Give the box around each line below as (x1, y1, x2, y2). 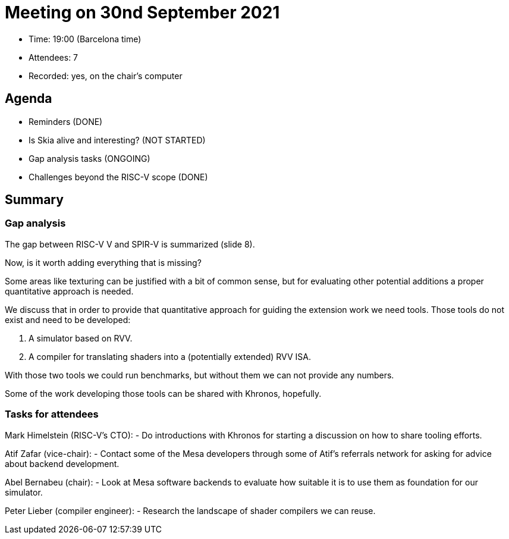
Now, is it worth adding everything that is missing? (5, 257, 202, 268)
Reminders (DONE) (29, 116, 103, 127)
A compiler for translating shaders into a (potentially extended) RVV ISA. (29, 351, 311, 362)
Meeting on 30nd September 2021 (5, 2, 280, 23)
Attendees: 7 (29, 52, 78, 62)
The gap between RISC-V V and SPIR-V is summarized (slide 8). (5, 239, 255, 249)
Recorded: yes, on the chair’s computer (29, 70, 183, 81)
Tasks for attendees (5, 408, 99, 421)
